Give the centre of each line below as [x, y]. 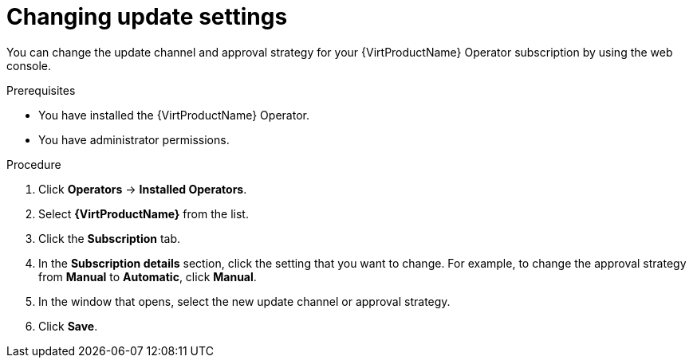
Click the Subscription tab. [110, 238]
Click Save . [68, 326]
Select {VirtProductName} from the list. [144, 213]
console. [29, 65]
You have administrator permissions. [134, 139]
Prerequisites [41, 90]
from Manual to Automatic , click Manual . [148, 276]
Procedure [34, 164]
